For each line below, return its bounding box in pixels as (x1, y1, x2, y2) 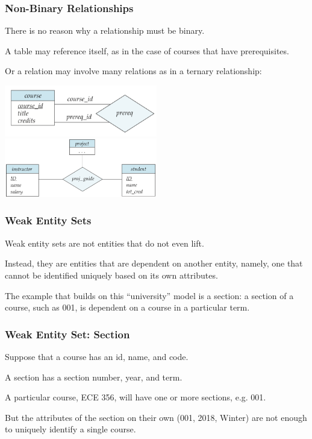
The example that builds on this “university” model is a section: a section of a (5, 289, 294, 302)
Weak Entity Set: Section (5, 326, 130, 341)
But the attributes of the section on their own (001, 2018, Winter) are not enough (5, 411, 307, 423)
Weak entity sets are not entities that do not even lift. (5, 236, 204, 249)
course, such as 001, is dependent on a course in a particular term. (5, 301, 250, 314)
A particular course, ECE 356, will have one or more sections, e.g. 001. (5, 391, 266, 403)
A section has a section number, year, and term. (5, 370, 183, 383)
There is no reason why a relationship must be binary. (5, 24, 205, 37)
